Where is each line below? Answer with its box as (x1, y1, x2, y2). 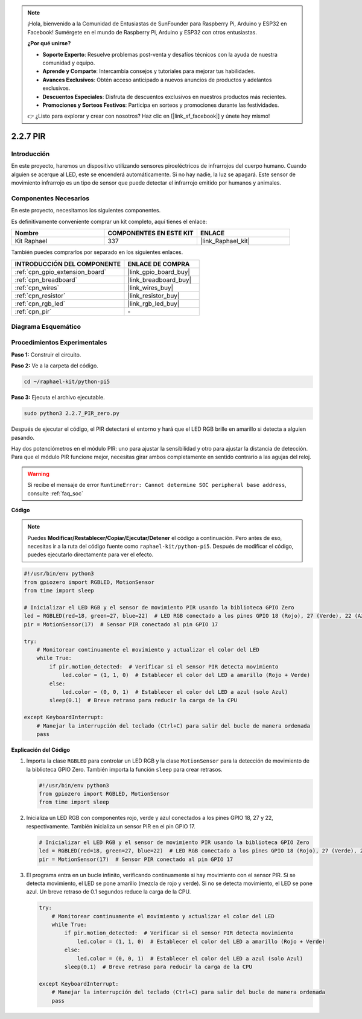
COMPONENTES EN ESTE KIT (107, 229, 194, 238)
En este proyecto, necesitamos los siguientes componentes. (11, 207, 161, 214)
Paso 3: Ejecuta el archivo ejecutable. (11, 394, 105, 401)
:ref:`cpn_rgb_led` (14, 299, 66, 308)
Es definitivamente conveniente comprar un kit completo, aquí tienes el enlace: (11, 218, 208, 225)
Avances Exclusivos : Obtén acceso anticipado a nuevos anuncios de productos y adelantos (42, 76, 272, 83)
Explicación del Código (11, 746, 71, 754)
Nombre (14, 229, 39, 238)
